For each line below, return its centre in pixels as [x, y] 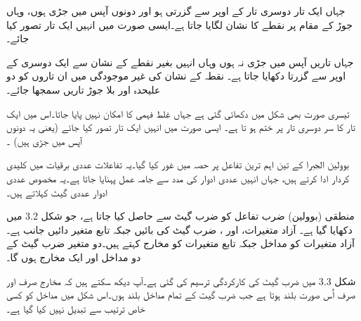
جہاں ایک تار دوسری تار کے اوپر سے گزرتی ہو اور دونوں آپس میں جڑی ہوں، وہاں [176, 11]
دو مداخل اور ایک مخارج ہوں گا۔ [74, 257]
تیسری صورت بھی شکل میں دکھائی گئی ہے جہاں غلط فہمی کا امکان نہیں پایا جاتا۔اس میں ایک [178, 113]
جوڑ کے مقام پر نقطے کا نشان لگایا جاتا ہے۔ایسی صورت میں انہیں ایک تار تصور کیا [179, 24]
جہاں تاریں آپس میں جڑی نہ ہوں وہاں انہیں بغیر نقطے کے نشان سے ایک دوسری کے [180, 62]
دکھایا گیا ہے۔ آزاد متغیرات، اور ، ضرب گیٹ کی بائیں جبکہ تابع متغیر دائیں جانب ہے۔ [179, 229]
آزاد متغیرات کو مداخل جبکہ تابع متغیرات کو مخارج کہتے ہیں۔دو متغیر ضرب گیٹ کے [180, 243]
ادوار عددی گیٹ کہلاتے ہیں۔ [57, 192]
